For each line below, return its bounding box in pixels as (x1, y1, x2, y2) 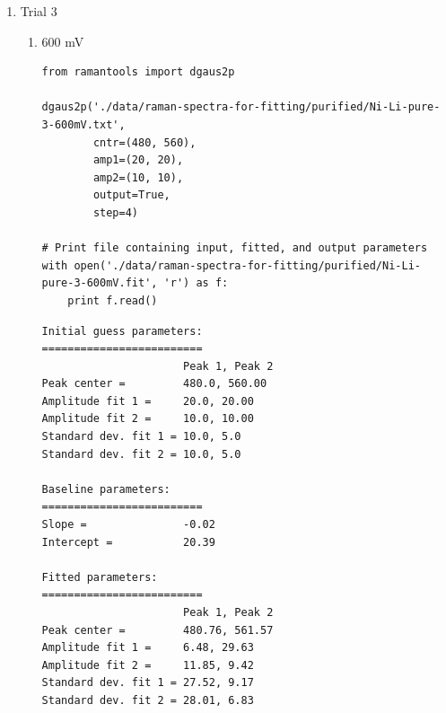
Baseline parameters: (41, 482, 171, 496)
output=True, (92, 189, 171, 202)
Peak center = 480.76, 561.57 (41, 623, 274, 637)
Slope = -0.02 (41, 518, 215, 532)
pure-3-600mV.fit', (41, 277, 158, 290)
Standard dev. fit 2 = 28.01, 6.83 (41, 693, 254, 707)
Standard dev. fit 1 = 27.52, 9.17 (41, 676, 254, 690)
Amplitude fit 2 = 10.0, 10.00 (41, 412, 254, 426)
